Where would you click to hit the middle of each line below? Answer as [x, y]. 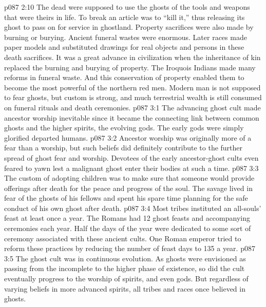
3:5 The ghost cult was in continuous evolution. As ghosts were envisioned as [125, 258]
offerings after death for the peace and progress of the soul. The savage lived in [128, 188]
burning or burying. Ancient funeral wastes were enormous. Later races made [126, 37]
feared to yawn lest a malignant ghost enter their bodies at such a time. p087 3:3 [131, 168]
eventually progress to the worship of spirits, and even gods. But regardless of [126, 279]
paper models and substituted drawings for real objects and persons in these [124, 47]
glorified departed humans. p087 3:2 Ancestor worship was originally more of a [128, 137]
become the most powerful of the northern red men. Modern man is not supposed [132, 87]
